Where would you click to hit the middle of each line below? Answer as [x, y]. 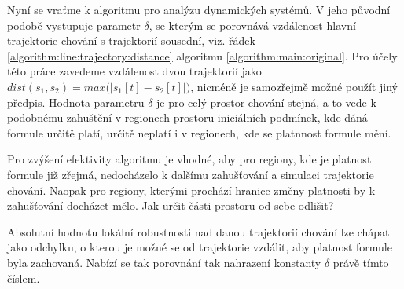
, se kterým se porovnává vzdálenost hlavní [252, 25]
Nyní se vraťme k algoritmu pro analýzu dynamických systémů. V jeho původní [199, 9]
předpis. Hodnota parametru [76, 102]
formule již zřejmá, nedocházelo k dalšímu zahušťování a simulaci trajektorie [191, 174]
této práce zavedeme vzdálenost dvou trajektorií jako [134, 71]
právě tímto [361, 262]
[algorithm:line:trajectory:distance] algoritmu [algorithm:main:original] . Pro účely [202, 55]
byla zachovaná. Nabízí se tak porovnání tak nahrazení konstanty [164, 262]
